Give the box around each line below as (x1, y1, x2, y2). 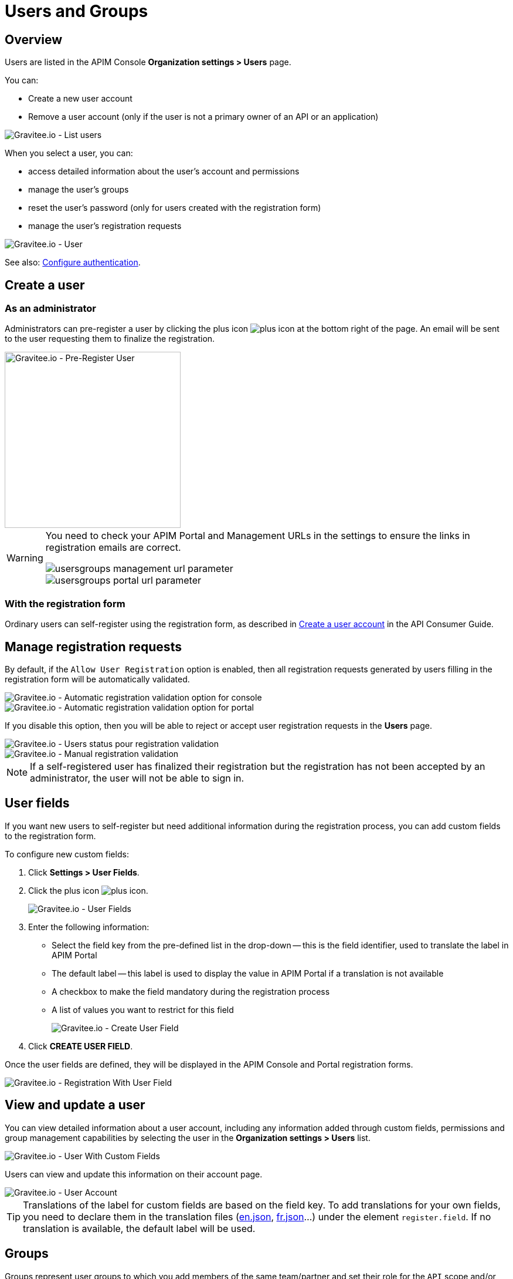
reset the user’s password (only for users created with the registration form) (28, 203, 321, 213)
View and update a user (5, 1098, 145, 1113)
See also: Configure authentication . (5, 257, 141, 268)
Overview (5, 32, 63, 47)
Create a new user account (28, 93, 133, 104)
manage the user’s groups (28, 184, 129, 195)
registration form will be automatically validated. (5, 674, 190, 684)
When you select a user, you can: (5, 148, 133, 159)
